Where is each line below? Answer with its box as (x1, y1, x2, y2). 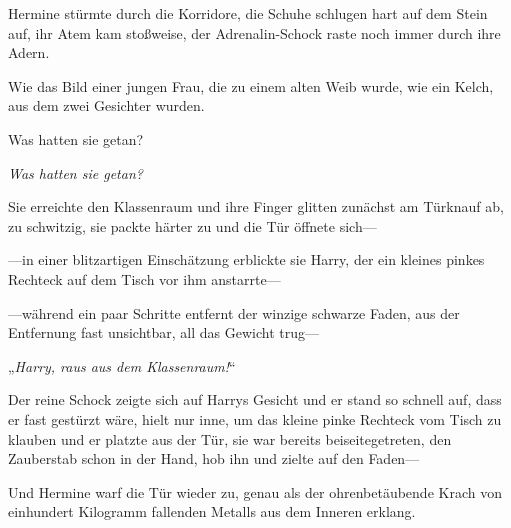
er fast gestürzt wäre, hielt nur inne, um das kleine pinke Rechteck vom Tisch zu (8, 408, 502, 429)
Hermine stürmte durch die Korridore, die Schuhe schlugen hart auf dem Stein (8, 3, 488, 23)
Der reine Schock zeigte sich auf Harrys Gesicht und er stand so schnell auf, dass (8, 389, 502, 410)
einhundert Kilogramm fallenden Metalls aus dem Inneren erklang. (8, 501, 416, 522)
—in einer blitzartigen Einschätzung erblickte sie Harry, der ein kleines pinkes (8, 249, 485, 270)
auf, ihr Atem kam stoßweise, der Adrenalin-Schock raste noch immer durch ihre (8, 22, 501, 43)
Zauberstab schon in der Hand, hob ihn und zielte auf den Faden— (8, 448, 420, 469)
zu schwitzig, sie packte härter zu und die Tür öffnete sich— (8, 215, 377, 236)
